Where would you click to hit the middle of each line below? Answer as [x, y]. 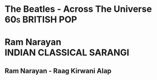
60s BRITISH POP [41, 20]
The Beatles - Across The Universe [78, 9]
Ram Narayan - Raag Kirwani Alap [58, 71]
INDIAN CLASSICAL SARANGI [67, 53]
